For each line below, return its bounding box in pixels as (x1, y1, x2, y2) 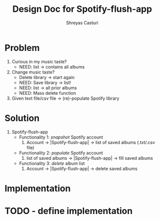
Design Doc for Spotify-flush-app (12, 3, 152, 15)
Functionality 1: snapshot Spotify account (19, 134, 103, 140)
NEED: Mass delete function (19, 90, 76, 96)
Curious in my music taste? (11, 58, 67, 65)
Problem (4, 42, 40, 53)
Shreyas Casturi (65, 20, 99, 26)
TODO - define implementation (4, 206, 133, 217)
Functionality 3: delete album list (19, 160, 85, 166)
